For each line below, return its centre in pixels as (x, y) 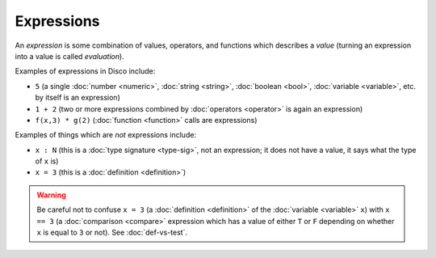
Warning (51, 195)
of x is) (47, 161)
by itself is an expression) (78, 98)
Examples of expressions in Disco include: (85, 71)
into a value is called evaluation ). (69, 56)
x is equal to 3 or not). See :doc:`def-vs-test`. (112, 233)
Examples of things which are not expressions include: (106, 135)
